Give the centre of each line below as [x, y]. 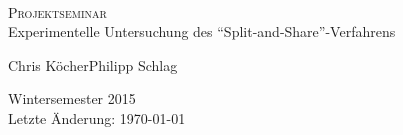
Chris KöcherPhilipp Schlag [93, 64]
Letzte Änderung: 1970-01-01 [97, 117]
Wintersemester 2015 [72, 98]
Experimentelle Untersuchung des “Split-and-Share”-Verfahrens [202, 31]
